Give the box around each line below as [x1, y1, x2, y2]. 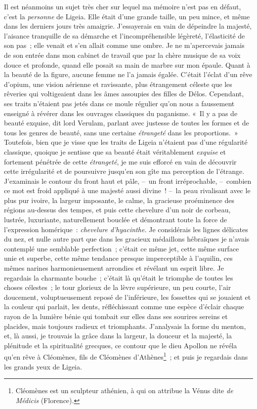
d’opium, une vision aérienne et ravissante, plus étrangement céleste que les [4, 79, 232, 89]
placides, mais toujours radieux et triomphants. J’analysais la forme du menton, [4, 321, 246, 331]
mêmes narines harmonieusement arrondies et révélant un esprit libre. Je [4, 263, 224, 273]
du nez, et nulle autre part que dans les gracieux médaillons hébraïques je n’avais [4, 234, 250, 244]
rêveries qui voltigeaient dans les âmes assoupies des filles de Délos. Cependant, [4, 88, 244, 99]
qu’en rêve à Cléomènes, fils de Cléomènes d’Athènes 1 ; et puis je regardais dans [4, 350, 248, 362]
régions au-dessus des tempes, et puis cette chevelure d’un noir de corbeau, [4, 204, 231, 215]
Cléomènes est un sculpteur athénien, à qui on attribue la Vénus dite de [15, 385, 233, 396]
